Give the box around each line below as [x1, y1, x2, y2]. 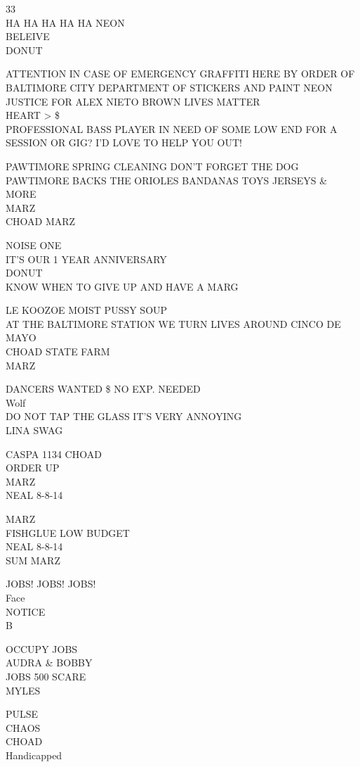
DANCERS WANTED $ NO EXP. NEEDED [6, 381, 201, 396]
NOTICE [6, 604, 46, 619]
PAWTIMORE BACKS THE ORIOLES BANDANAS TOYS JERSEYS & [6, 172, 328, 187]
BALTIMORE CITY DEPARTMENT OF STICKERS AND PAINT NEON [6, 80, 333, 94]
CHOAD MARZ [6, 214, 76, 229]
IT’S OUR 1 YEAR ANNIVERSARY [6, 251, 167, 266]
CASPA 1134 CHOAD [6, 446, 102, 461]
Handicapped [6, 747, 62, 762]
